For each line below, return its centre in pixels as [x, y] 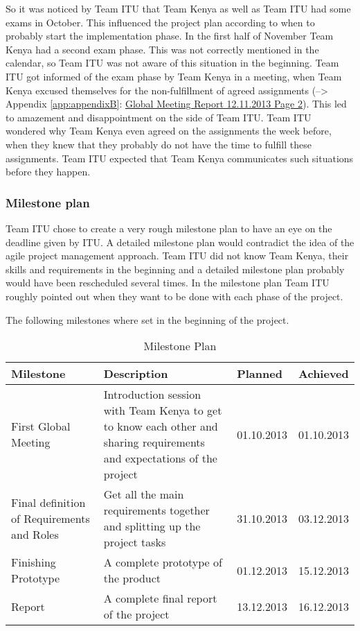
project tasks [135, 542]
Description [136, 374]
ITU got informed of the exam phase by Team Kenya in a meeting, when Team [174, 76]
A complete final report [160, 598]
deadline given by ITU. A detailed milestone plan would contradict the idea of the [180, 242]
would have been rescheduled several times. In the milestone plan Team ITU [168, 283]
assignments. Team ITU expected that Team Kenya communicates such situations [180, 158]
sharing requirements [154, 442]
